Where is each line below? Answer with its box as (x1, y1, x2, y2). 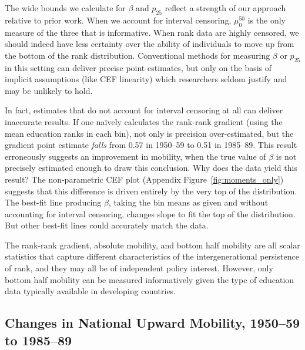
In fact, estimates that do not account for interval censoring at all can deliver (5, 104, 283, 116)
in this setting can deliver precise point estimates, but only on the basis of (5, 61, 272, 73)
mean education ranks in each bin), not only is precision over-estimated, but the (5, 127, 294, 139)
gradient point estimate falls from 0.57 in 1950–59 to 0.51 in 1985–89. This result (5, 139, 297, 151)
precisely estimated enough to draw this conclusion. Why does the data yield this (5, 161, 297, 174)
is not (276, 150, 297, 162)
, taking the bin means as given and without (108, 196, 269, 208)
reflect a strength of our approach (165, 2, 286, 14)
